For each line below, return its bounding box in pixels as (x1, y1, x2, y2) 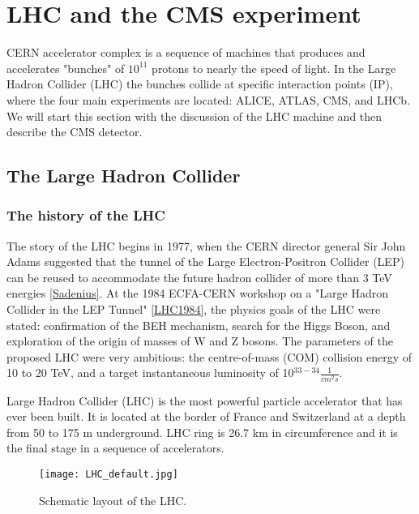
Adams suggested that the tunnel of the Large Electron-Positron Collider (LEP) (6, 253, 404, 270)
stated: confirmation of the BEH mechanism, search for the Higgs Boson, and (6, 316, 391, 333)
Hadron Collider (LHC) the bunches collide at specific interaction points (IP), (6, 75, 393, 92)
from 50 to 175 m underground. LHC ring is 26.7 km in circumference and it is (6, 423, 398, 440)
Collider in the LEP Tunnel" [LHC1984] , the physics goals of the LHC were (6, 301, 381, 318)
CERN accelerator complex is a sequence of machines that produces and (6, 44, 366, 61)
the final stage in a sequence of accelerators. (6, 439, 224, 456)
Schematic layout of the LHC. (39, 491, 187, 508)
